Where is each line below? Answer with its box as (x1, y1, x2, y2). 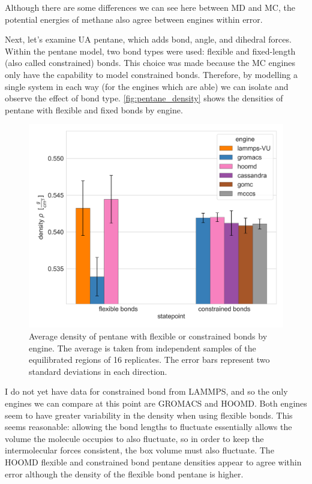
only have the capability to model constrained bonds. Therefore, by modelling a (5, 68, 298, 80)
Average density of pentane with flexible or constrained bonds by (29, 330, 268, 342)
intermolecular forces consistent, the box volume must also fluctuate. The (5, 444, 274, 456)
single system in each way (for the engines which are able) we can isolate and (5, 80, 289, 92)
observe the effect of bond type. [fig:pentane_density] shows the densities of (5, 92, 283, 104)
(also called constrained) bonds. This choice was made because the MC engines (5, 56, 295, 69)
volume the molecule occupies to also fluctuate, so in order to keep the (5, 432, 264, 444)
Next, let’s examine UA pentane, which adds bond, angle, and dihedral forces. (5, 33, 292, 46)
